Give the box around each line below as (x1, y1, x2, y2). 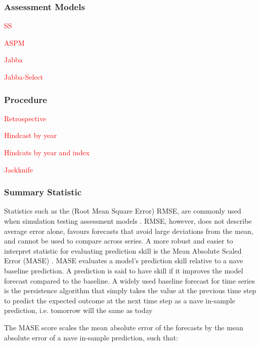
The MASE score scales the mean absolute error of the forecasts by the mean (4, 322, 243, 332)
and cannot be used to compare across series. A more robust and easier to (4, 235, 233, 246)
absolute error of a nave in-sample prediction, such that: (4, 332, 178, 342)
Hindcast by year (4, 130, 57, 141)
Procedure (4, 93, 47, 106)
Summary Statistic (4, 186, 82, 198)
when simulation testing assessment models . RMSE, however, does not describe (4, 216, 252, 226)
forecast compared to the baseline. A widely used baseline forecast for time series (4, 275, 255, 286)
